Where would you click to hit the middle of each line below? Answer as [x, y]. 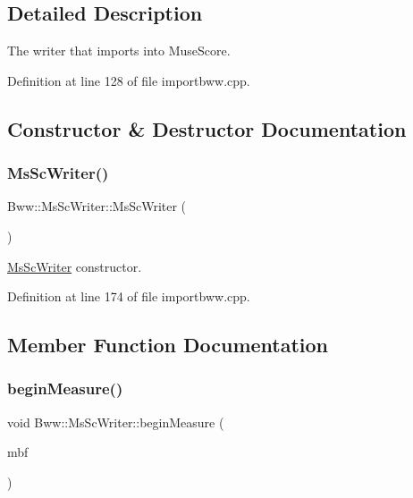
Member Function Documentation [168, 345]
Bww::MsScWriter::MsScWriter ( [97, 206]
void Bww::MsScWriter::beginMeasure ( [116, 422]
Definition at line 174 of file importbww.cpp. [129, 296]
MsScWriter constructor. [75, 266]
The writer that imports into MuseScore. [119, 51]
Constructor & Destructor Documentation [207, 128]
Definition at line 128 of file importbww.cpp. [129, 80]
